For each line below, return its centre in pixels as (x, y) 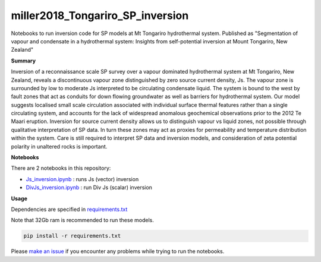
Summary (23, 61)
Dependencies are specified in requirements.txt (69, 209)
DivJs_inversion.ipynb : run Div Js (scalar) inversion (89, 188)
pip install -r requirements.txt (72, 236)
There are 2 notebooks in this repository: (61, 168)
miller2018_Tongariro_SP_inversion (100, 15)
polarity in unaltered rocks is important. (59, 146)
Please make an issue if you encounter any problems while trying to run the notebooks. (118, 251)
